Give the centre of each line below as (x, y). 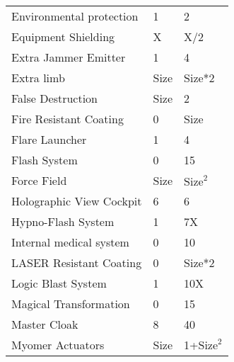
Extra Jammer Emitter (69, 57)
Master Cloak (45, 324)
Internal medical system (70, 242)
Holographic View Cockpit (77, 201)
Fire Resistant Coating (68, 119)
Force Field (39, 180)
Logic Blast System (59, 283)
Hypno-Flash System (63, 221)
